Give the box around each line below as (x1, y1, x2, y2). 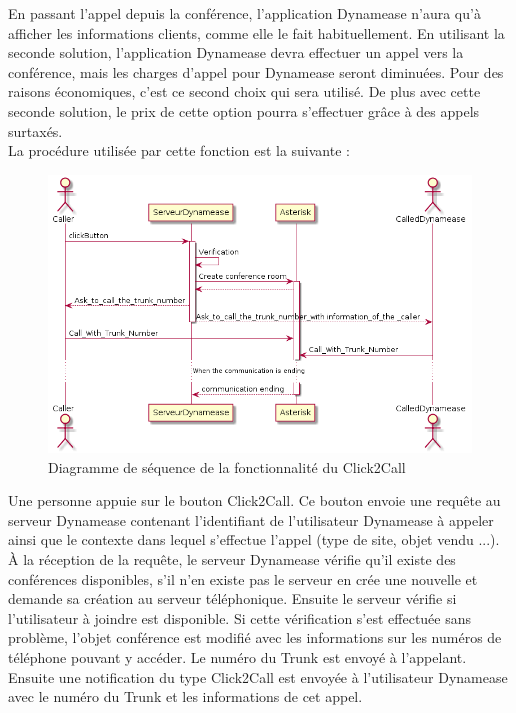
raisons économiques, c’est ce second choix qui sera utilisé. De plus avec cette (8, 81, 481, 102)
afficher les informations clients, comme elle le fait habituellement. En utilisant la (8, 22, 505, 43)
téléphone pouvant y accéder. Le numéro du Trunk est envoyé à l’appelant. (8, 647, 467, 668)
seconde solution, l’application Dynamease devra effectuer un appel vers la (8, 42, 464, 63)
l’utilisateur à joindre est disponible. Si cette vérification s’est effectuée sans (8, 607, 472, 628)
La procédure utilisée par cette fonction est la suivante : (8, 140, 350, 161)
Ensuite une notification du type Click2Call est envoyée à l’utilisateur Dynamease (8, 666, 508, 687)
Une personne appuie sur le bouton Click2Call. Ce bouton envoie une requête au (8, 490, 501, 511)
